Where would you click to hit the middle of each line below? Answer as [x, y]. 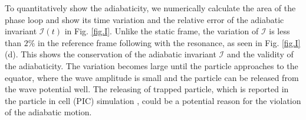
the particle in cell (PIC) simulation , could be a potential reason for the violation [153, 100]
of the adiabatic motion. [48, 112]
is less [279, 31]
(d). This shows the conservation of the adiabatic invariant [111, 54]
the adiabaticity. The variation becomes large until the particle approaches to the [152, 65]
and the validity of [260, 54]
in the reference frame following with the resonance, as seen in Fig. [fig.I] [169, 42]
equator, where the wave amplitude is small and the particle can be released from [152, 77]
